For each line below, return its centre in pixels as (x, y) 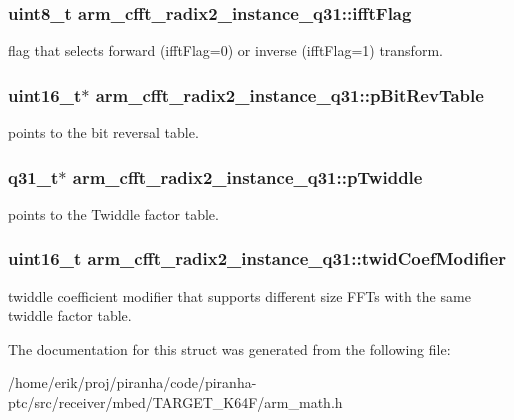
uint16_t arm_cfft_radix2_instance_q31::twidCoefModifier (257, 258)
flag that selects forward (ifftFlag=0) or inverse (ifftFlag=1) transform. (225, 50)
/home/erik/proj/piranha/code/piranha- (132, 382)
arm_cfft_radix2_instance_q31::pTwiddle (247, 176)
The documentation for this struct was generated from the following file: (229, 348)
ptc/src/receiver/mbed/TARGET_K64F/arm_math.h (175, 402)
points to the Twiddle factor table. (113, 213)
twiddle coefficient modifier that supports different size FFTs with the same (239, 295)
